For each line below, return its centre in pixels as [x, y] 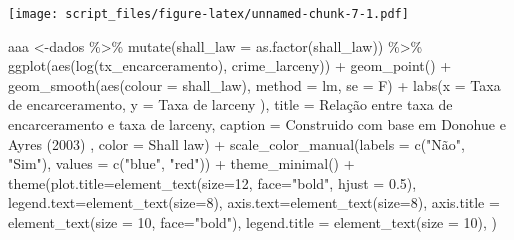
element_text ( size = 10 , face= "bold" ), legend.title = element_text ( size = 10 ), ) [253, 222]
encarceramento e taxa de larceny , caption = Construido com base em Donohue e [257, 124]
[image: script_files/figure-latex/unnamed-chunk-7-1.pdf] [208, 14]
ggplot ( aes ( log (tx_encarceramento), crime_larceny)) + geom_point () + [230, 65]
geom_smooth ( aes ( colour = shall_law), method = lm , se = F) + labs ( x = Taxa [254, 84]
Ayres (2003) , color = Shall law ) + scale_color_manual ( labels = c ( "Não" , [236, 143]
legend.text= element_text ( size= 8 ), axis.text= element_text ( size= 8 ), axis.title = [254, 202]
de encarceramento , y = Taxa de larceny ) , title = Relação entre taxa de [230, 104]
